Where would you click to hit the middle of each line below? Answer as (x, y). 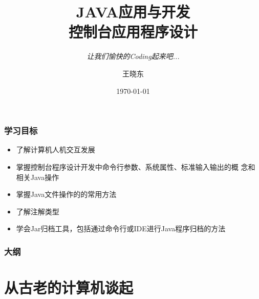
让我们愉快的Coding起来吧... (133, 56)
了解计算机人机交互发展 (56, 149)
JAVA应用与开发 (133, 12)
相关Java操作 (38, 177)
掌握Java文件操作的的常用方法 (66, 194)
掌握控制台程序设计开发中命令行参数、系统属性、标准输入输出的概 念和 (136, 166)
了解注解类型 (38, 211)
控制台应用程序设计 (133, 32)
